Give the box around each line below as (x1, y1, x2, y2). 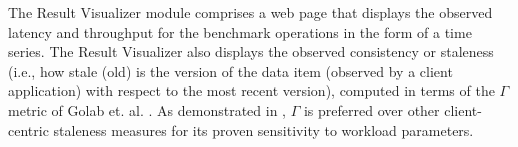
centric (8, 119, 49, 140)
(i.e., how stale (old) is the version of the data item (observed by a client (8, 60, 453, 81)
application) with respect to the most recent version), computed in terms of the (8, 80, 495, 101)
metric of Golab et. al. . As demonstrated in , (8, 99, 287, 120)
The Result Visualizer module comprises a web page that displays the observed (8, 2, 493, 22)
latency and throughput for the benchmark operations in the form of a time (8, 21, 472, 42)
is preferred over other (303, 99, 440, 120)
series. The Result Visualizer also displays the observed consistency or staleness (8, 41, 494, 62)
